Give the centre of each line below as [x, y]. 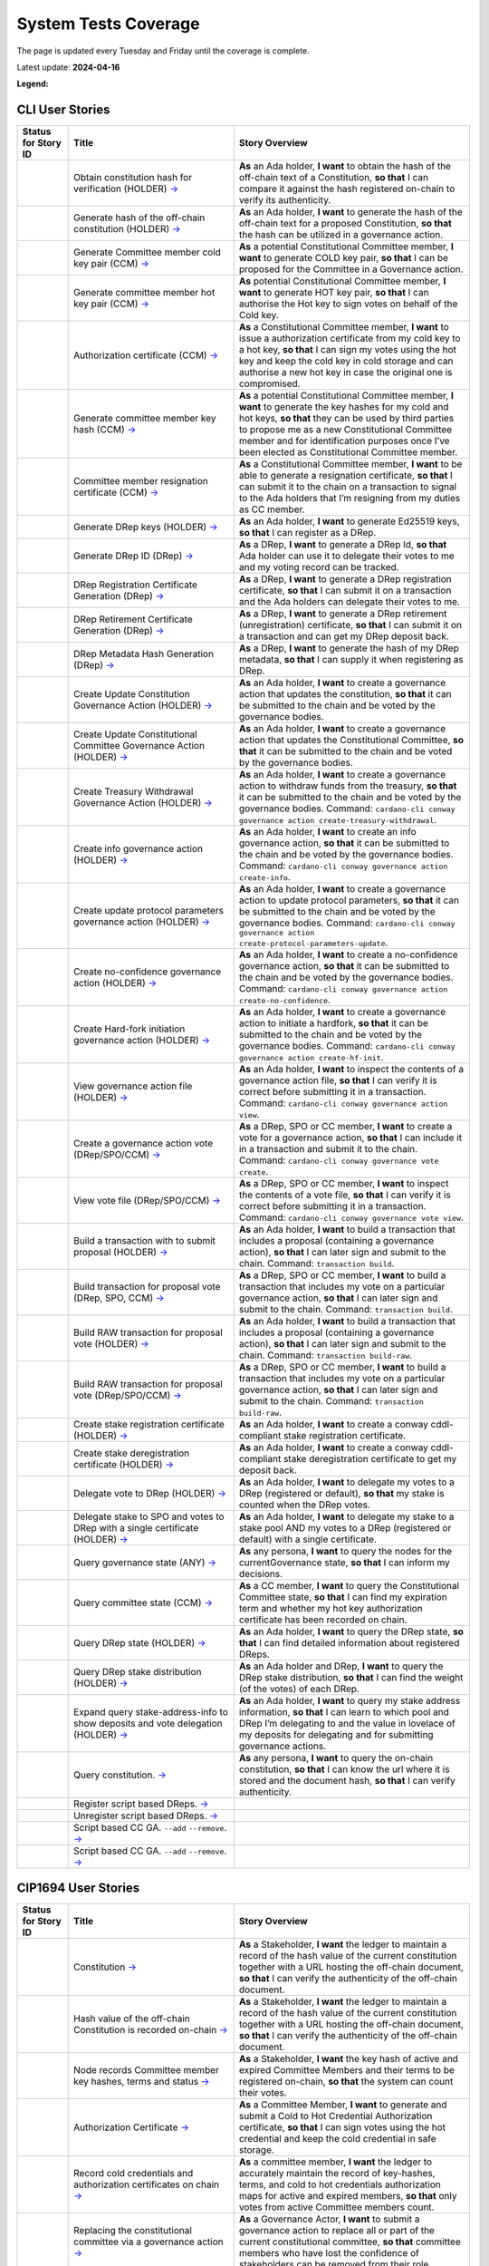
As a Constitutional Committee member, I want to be [350, 464]
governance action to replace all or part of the [336, 2230]
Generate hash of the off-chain [139, 218]
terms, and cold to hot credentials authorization [340, 2184]
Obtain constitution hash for [133, 178]
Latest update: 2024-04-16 [68, 67]
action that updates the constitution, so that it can [345, 694]
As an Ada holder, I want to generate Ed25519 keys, [350, 521]
